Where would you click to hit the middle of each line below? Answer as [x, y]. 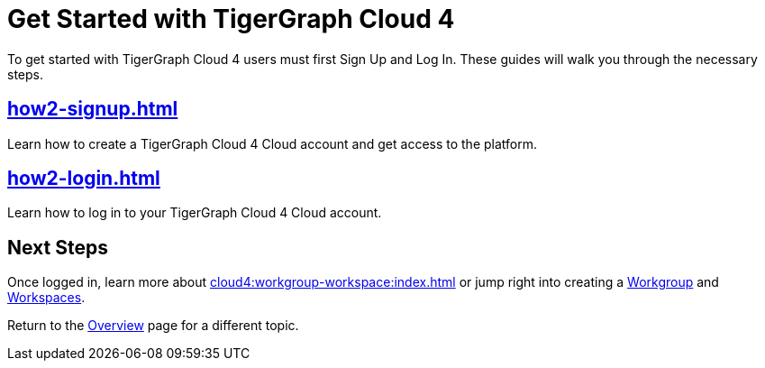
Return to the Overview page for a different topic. [153, 326]
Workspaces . [46, 298]
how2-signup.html [93, 109]
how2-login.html [84, 179]
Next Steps [58, 247]
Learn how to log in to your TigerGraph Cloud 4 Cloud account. [195, 213]
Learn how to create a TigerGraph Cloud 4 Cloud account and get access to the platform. [273, 143]
